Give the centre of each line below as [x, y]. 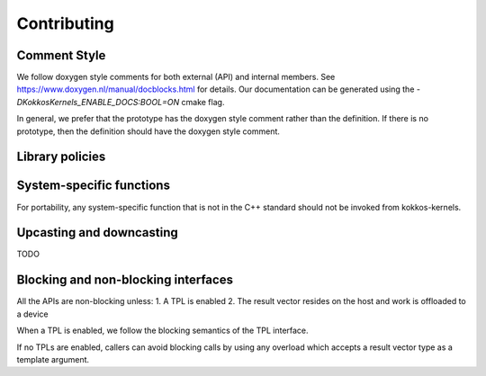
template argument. [53, 359]
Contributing [65, 23]
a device [32, 314]
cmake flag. [203, 102]
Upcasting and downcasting [98, 233]
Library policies [61, 157]
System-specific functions [94, 186]
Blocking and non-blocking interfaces [125, 280]
